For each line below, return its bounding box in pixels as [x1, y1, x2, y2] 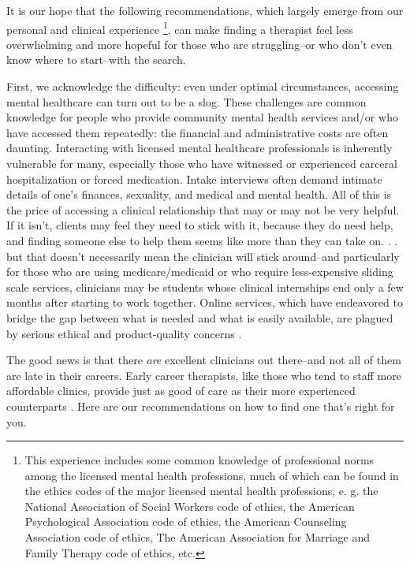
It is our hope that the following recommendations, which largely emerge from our [6, 2, 404, 18]
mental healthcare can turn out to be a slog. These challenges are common [6, 93, 367, 110]
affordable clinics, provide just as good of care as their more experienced [6, 382, 356, 399]
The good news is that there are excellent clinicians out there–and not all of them [6, 352, 401, 368]
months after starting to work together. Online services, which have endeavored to [6, 294, 403, 311]
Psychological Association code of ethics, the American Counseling [24, 513, 347, 530]
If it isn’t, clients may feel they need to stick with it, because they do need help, [6, 217, 393, 233]
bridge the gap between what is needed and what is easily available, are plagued [6, 309, 393, 326]
